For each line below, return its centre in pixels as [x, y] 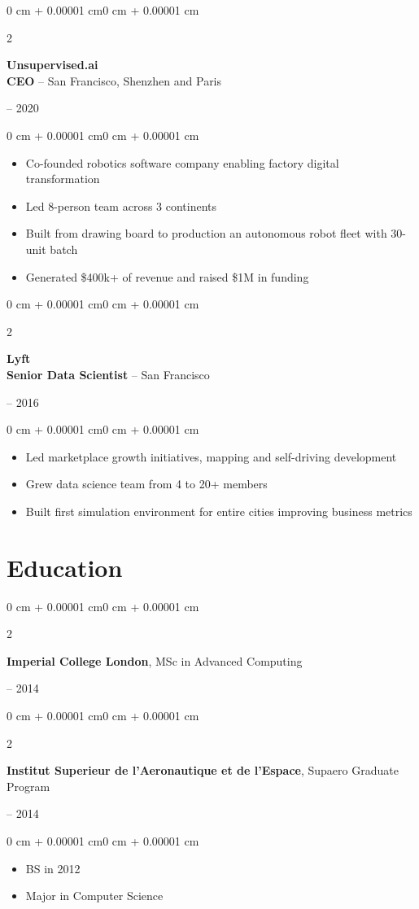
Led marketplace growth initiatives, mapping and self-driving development [211, 456]
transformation [63, 179]
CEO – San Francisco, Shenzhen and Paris [114, 80]
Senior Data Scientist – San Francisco [108, 374]
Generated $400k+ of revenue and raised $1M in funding [167, 276]
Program [28, 786]
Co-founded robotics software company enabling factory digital [182, 162]
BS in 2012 [53, 868]
